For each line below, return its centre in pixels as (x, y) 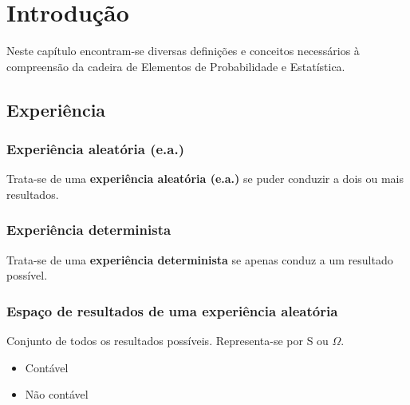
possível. (27, 275)
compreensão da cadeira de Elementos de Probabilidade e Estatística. (176, 66)
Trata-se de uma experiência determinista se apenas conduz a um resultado (200, 259)
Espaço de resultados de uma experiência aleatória (172, 310)
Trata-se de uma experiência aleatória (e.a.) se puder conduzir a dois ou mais (205, 179)
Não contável (57, 394)
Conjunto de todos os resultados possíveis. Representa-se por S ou (168, 341)
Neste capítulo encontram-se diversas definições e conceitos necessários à (183, 51)
